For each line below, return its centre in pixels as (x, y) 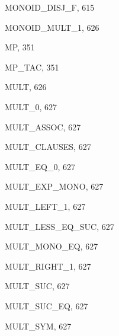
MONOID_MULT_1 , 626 (52, 27)
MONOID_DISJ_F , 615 (50, 7)
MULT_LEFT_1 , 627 (45, 206)
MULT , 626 (26, 87)
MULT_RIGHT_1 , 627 (48, 266)
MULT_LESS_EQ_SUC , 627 (59, 226)
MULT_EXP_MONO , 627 (54, 186)
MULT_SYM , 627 (38, 326)
